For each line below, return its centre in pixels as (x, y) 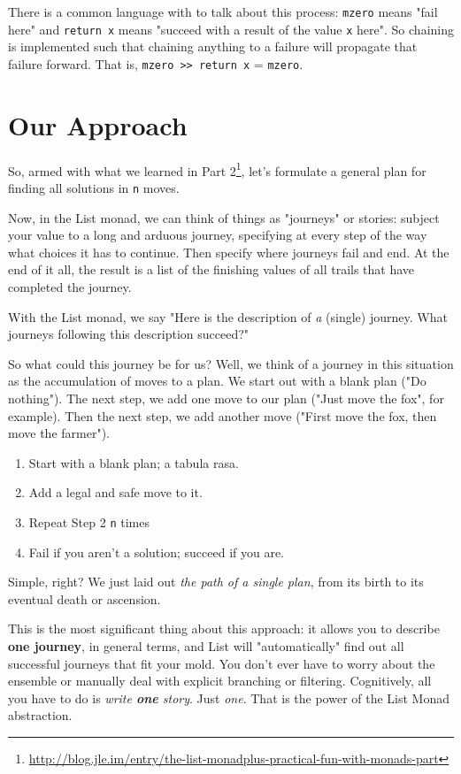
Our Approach (98, 124)
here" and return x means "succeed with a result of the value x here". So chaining (231, 29)
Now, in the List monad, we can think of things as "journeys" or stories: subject (224, 217)
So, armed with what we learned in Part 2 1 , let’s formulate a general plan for (217, 169)
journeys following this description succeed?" (129, 334)
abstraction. (40, 715)
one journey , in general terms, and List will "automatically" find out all (206, 645)
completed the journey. (70, 286)
